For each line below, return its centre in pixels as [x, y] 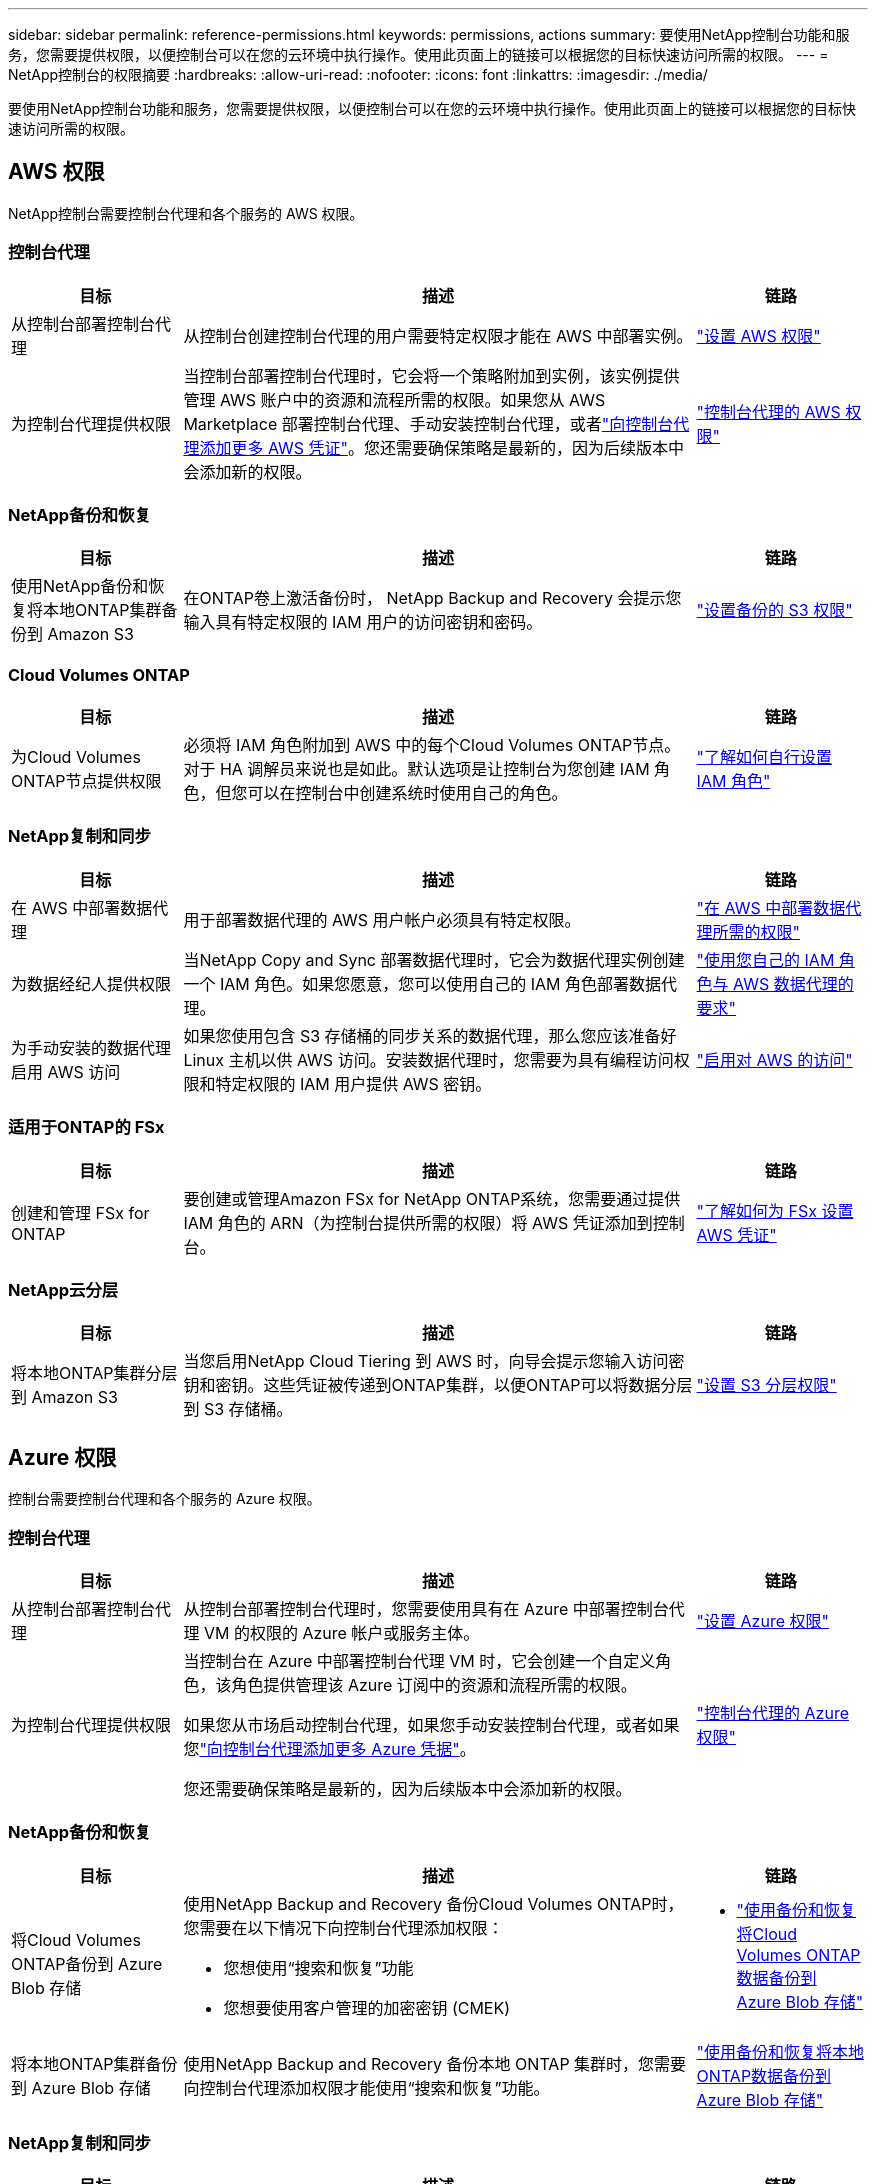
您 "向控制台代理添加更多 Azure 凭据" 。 [329, 1748]
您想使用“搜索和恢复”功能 [318, 1967]
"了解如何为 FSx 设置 [775, 1210]
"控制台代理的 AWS [768, 411]
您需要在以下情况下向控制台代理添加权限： [343, 1927]
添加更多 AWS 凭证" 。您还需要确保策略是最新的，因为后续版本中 [442, 447]
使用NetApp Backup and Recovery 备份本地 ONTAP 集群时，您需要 [435, 2063]
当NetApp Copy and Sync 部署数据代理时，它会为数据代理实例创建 [434, 959]
